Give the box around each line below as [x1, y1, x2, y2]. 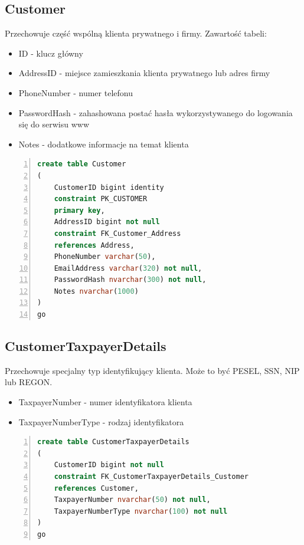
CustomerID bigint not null [54, 461, 164, 470]
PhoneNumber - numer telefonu [18, 86, 133, 99]
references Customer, [54, 484, 139, 493]
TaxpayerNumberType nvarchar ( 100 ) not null [54, 507, 228, 516]
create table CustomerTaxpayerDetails [37, 438, 189, 446]
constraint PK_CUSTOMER [54, 195, 148, 203]
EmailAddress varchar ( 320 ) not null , [54, 264, 202, 272]
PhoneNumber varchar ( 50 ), [54, 252, 156, 261]
